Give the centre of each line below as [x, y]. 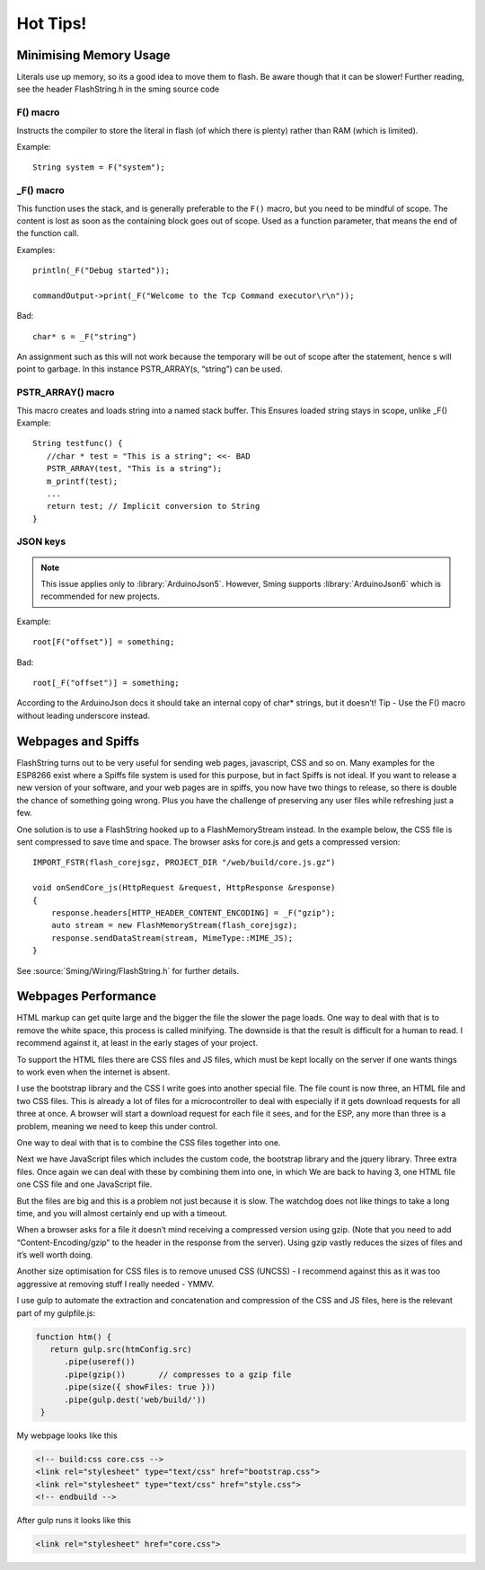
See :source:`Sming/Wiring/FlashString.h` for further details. [128, 970]
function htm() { [74, 1337]
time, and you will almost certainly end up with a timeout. [122, 1213]
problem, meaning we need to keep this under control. [117, 1126]
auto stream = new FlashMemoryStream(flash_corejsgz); [174, 925]
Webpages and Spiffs [78, 741]
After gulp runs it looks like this [74, 1521]
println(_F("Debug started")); [101, 271]
